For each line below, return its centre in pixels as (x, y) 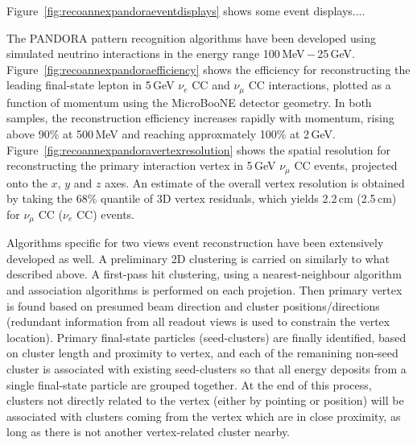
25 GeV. (336, 54)
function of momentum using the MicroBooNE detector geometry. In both (189, 102)
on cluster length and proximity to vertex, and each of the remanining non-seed (202, 353)
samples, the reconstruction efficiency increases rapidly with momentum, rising (200, 118)
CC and (211, 85)
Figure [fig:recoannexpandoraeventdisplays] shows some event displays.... (186, 10)
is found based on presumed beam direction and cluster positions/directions (193, 305)
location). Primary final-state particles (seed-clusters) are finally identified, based (206, 337)
